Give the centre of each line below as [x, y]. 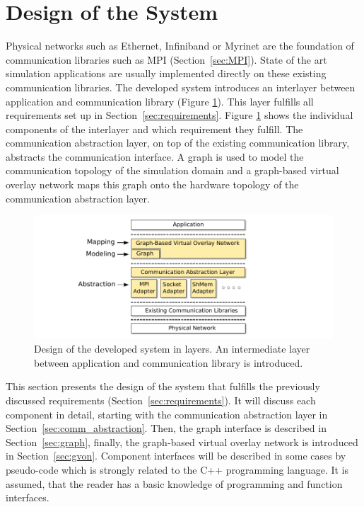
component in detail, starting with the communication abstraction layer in [167, 414]
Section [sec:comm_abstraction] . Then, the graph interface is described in [166, 428]
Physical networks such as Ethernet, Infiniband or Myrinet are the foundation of [180, 46]
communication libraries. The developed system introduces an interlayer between [181, 87]
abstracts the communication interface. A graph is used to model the [155, 156]
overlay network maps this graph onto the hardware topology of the [152, 184]
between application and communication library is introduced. [169, 362]
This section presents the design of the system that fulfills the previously [163, 386]
